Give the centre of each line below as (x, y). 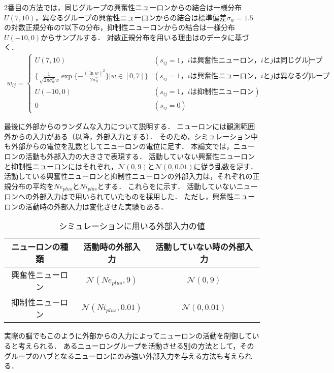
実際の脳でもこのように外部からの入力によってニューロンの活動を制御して (128, 336)
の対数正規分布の (32, 27)
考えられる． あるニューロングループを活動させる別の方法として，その (136, 346)
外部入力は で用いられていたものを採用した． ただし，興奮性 (133, 196)
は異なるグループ (302, 76)
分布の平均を (32, 186)
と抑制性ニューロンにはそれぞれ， (61, 166)
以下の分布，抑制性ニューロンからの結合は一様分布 (150, 27)
